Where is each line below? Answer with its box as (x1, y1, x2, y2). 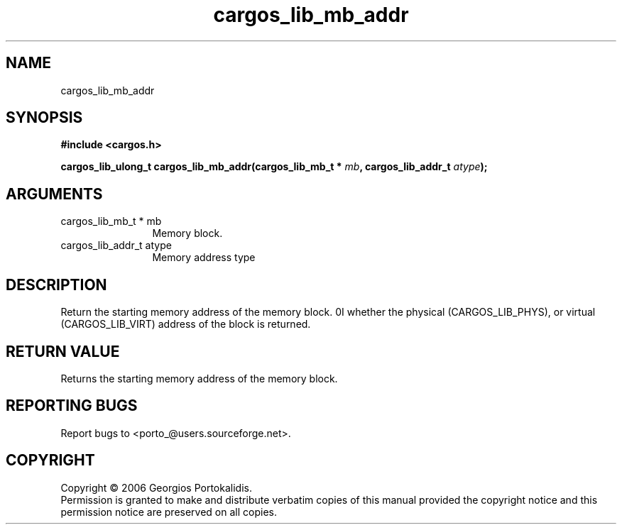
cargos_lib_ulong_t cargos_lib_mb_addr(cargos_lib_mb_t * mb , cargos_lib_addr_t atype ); (60, 160, 488, 173)
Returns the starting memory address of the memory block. (60, 372, 338, 385)
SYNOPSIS (6, 109, 83, 127)
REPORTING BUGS (6, 397, 138, 415)
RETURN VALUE (6, 342, 120, 360)
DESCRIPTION (6, 275, 107, 294)
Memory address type (152, 251, 256, 264)
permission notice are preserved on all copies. (60, 505, 277, 518)
